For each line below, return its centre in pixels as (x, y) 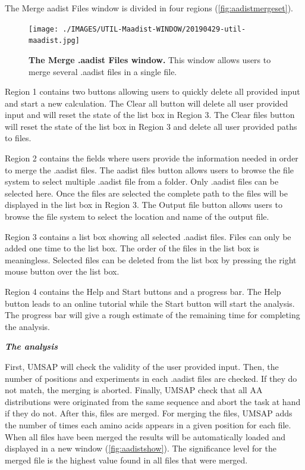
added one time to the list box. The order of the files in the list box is (132, 248)
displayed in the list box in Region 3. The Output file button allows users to (144, 205)
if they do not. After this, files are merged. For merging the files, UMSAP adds (149, 413)
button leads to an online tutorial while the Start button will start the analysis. (150, 303)
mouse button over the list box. (62, 271)
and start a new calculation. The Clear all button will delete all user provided (147, 103)
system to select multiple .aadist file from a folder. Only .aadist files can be (142, 181)
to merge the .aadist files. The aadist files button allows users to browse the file (150, 169)
